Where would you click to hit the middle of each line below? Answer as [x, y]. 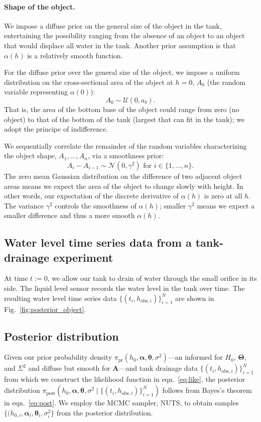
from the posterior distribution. [105, 412]
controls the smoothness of [96, 205]
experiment [83, 257]
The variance [24, 205]
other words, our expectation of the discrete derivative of [92, 196]
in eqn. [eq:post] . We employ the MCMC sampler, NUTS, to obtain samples [121, 403]
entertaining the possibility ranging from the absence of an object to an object [124, 35]
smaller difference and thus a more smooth [70, 215]
